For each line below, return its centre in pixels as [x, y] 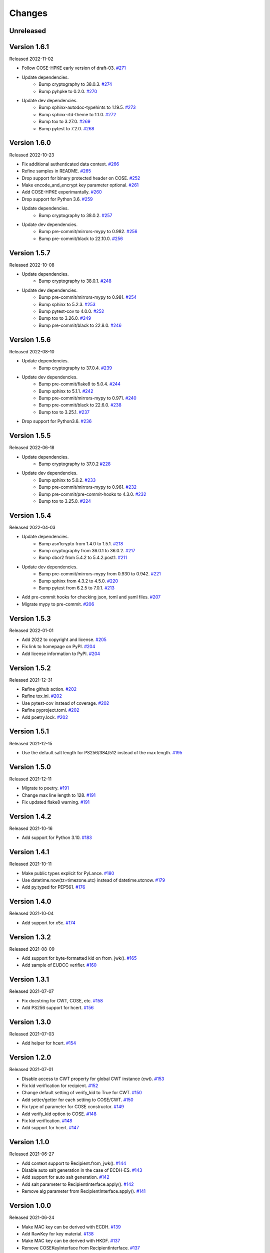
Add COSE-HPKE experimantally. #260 [62, 192]
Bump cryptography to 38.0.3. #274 [75, 84]
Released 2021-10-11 [30, 864]
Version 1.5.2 [30, 668]
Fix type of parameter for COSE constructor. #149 [73, 1107]
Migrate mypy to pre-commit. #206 [58, 604]
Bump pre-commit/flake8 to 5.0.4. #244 [80, 384]
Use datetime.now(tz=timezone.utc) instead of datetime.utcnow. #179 [93, 880]
